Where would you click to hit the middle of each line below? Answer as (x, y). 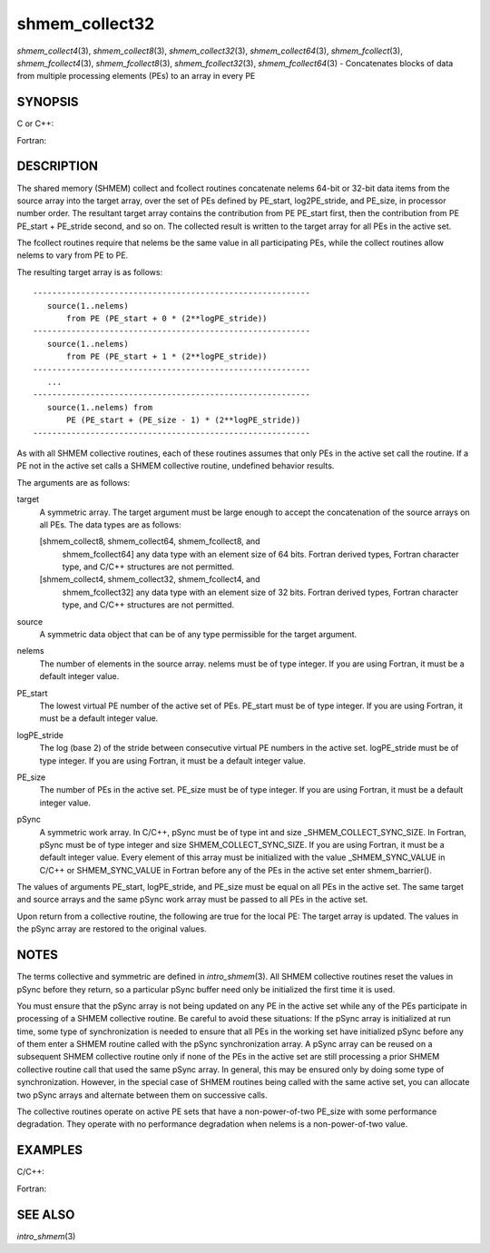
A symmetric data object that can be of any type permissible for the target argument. (198, 635)
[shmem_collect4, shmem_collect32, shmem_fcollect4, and (150, 579)
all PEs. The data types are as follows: (110, 524)
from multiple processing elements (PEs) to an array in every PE (136, 76)
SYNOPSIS (48, 102)
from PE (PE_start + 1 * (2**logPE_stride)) (167, 357)
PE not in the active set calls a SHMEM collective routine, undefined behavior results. (176, 466)
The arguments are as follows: (73, 482)
